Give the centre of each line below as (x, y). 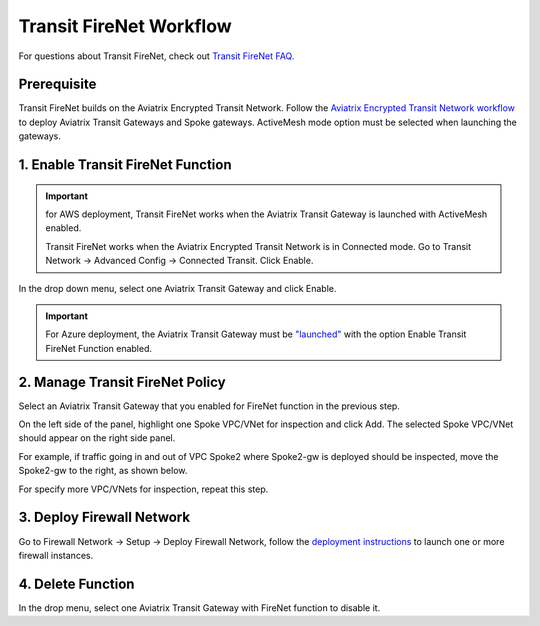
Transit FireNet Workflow (125, 26)
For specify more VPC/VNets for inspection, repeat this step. (143, 489)
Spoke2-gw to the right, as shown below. (103, 471)
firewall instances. (56, 555)
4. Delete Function (76, 583)
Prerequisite (57, 84)
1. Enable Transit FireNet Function (125, 165)
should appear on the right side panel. (97, 438)
